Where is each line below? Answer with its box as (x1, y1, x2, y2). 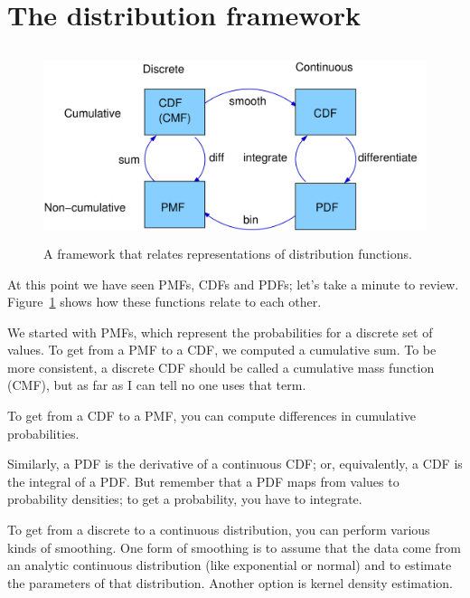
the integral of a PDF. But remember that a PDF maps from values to (7, 471, 399, 490)
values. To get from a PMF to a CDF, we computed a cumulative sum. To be (7, 340, 437, 359)
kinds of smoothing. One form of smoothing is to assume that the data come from (7, 537, 461, 556)
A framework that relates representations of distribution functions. (43, 243, 412, 262)
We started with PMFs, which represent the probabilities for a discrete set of (7, 322, 433, 341)
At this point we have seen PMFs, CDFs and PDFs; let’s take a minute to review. (7, 274, 459, 293)
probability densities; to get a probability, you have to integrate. (7, 489, 362, 508)
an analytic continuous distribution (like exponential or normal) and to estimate (7, 555, 452, 574)
